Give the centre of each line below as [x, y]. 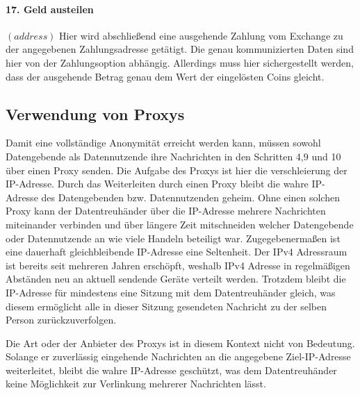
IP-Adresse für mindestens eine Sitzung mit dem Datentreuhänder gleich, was [171, 292]
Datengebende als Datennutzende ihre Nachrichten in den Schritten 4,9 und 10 [173, 156]
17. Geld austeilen [50, 9]
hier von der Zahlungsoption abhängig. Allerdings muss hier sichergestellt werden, [180, 62]
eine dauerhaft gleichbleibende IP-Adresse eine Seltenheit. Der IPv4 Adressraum [177, 252]
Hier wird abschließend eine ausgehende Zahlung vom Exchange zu [201, 35]
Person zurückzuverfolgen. [61, 320]
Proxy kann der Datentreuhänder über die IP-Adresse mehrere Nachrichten [166, 211]
